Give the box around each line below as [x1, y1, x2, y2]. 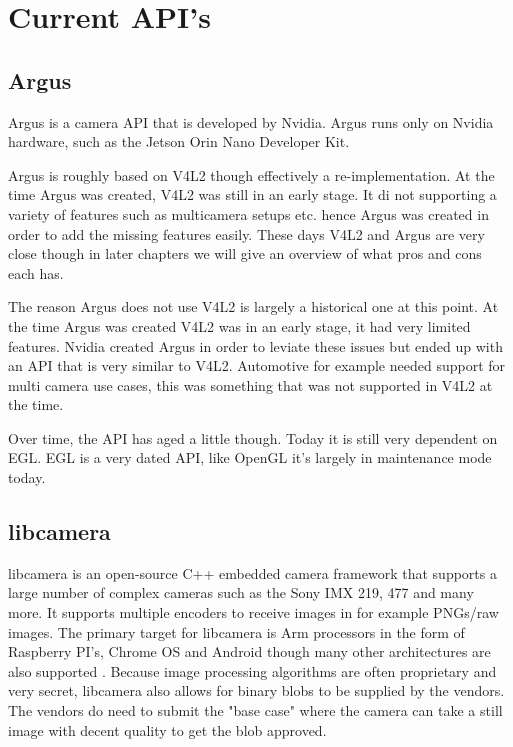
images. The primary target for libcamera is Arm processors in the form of [8, 621, 465, 642]
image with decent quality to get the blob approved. [8, 719, 327, 740]
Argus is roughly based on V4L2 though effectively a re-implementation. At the [8, 164, 495, 185]
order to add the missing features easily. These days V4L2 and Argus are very [8, 223, 485, 244]
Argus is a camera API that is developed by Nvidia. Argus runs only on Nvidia [8, 111, 494, 132]
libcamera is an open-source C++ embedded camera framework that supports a [8, 562, 497, 583]
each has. [8, 262, 64, 283]
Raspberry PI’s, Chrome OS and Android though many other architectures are [8, 641, 491, 662]
